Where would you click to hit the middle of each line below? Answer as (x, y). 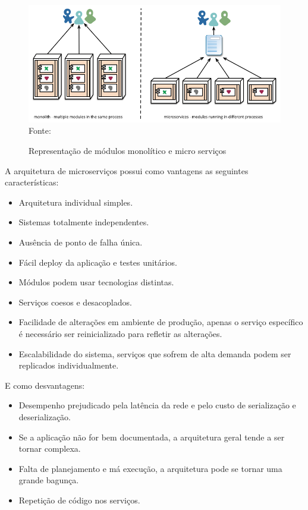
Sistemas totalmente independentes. (84, 222)
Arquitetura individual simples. (76, 202)
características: (32, 182)
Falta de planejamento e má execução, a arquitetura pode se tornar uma (150, 468)
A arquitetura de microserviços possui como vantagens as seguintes (127, 170)
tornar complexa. (50, 448)
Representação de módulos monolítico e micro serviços (128, 151)
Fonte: (40, 130)
